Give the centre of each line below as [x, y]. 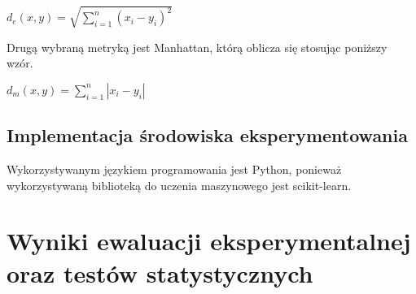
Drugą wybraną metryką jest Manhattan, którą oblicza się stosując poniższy [197, 47]
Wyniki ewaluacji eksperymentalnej [209, 241]
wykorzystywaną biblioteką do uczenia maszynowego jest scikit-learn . [179, 185]
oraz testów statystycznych [160, 272]
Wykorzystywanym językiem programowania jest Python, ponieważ [174, 169]
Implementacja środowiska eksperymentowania [207, 135]
